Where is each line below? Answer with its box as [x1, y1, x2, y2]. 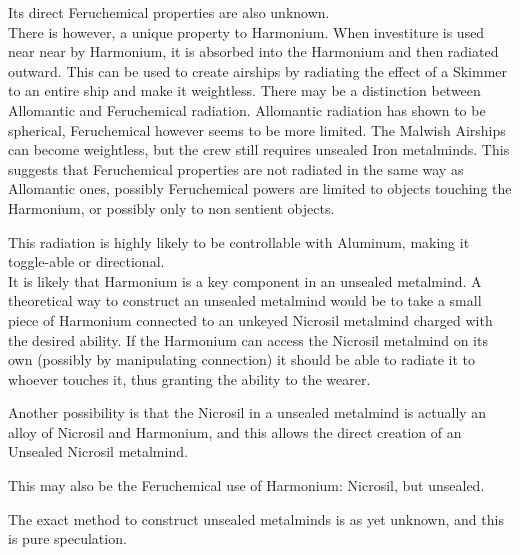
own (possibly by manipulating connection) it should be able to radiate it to [8, 349, 475, 370]
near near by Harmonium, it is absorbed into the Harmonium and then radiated [8, 41, 499, 62]
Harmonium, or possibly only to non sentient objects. [8, 197, 335, 218]
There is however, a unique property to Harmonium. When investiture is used [8, 21, 485, 42]
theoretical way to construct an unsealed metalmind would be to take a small [8, 290, 482, 311]
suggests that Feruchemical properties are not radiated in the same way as [8, 158, 464, 179]
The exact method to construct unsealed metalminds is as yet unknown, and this [8, 508, 504, 529]
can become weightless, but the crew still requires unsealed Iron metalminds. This [8, 139, 510, 160]
